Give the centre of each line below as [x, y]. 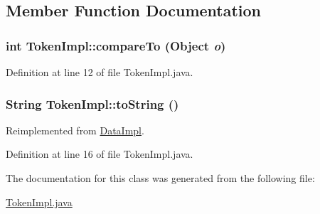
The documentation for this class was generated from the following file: [160, 178]
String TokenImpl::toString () [92, 103]
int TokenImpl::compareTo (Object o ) [116, 45]
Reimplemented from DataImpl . [75, 130]
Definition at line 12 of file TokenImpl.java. [100, 72]
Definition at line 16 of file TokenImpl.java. [100, 154]
